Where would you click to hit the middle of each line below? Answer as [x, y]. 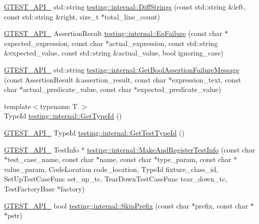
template [17, 106]
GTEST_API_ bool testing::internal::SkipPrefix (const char [97, 205]
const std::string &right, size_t [51, 16]
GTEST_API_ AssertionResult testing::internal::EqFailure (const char [113, 33]
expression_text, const [206, 79]
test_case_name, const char [51, 159]
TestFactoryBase [29, 188]
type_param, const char [194, 159]
